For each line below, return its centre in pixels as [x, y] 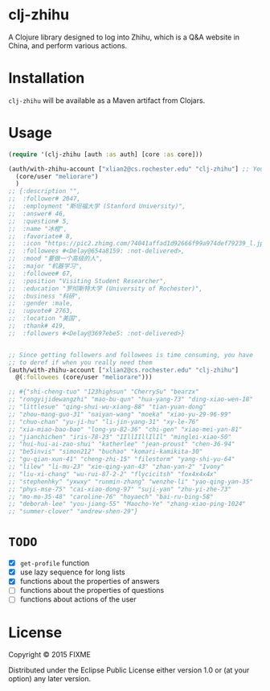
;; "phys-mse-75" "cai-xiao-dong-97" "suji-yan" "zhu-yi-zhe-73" [120, 489]
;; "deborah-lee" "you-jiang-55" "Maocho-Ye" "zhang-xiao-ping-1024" [127, 504]
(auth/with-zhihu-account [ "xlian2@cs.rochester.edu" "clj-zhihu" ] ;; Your [138, 169]
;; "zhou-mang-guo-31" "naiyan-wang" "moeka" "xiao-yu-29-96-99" [120, 414]
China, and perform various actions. [68, 45]
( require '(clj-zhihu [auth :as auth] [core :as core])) [106, 154]
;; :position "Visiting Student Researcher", [88, 281]
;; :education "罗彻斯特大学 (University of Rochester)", [106, 288]
